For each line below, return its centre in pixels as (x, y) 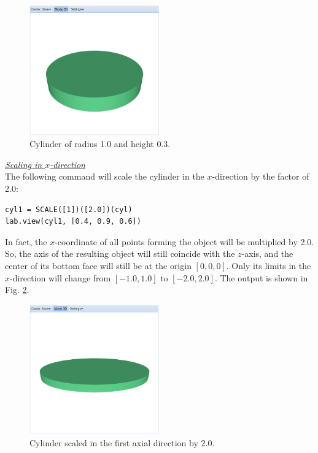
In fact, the (26, 241)
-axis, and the (267, 253)
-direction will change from (60, 277)
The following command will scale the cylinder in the (105, 176)
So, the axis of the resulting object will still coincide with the (120, 253)
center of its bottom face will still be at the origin (98, 266)
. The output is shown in (261, 277)
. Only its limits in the (269, 266)
